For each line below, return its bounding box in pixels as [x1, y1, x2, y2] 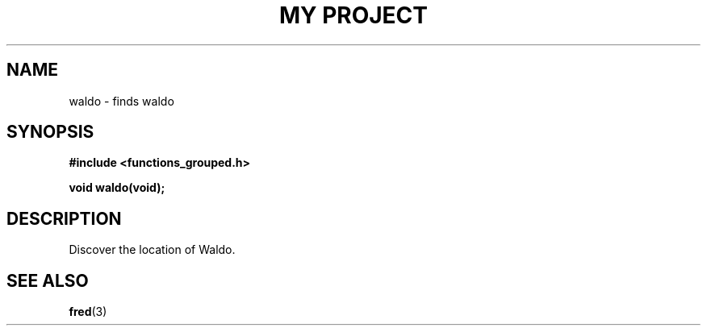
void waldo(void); [69, 181, 165, 195]
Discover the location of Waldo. [69, 243, 236, 257]
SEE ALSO [6, 270, 89, 291]
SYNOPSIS [6, 122, 94, 143]
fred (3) [69, 305, 107, 319]
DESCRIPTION [6, 208, 122, 229]
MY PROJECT [278, 2, 429, 29]
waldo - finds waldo [69, 93, 174, 108]
